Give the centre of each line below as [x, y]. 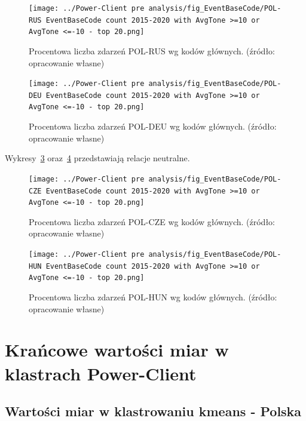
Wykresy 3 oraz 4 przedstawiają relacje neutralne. [97, 158]
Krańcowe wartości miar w [117, 350]
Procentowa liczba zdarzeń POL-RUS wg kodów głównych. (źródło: [152, 50]
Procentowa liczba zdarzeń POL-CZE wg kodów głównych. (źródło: [152, 221]
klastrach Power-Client [101, 373]
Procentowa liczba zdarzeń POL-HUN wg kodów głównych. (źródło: [153, 297]
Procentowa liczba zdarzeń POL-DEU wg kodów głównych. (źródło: [153, 126]
